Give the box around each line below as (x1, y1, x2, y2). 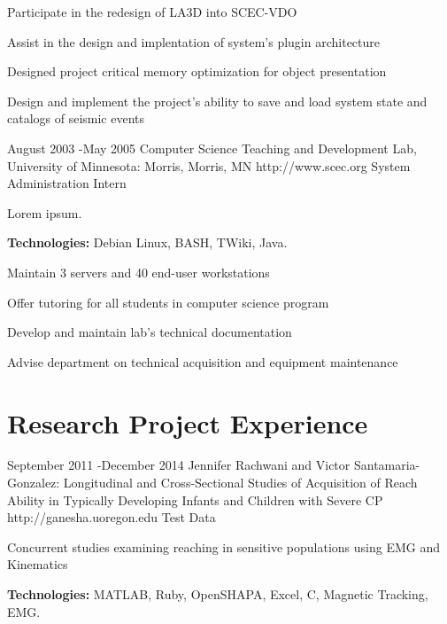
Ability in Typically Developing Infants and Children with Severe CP (7, 490, 383, 509)
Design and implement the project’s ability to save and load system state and (7, 91, 428, 110)
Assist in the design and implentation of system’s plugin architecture (7, 32, 381, 51)
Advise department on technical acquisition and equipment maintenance (7, 352, 398, 370)
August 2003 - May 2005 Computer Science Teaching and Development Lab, (7, 138, 417, 157)
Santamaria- (353, 456, 420, 474)
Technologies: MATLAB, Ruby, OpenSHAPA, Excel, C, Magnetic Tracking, (7, 585, 428, 603)
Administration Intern (7, 174, 127, 192)
